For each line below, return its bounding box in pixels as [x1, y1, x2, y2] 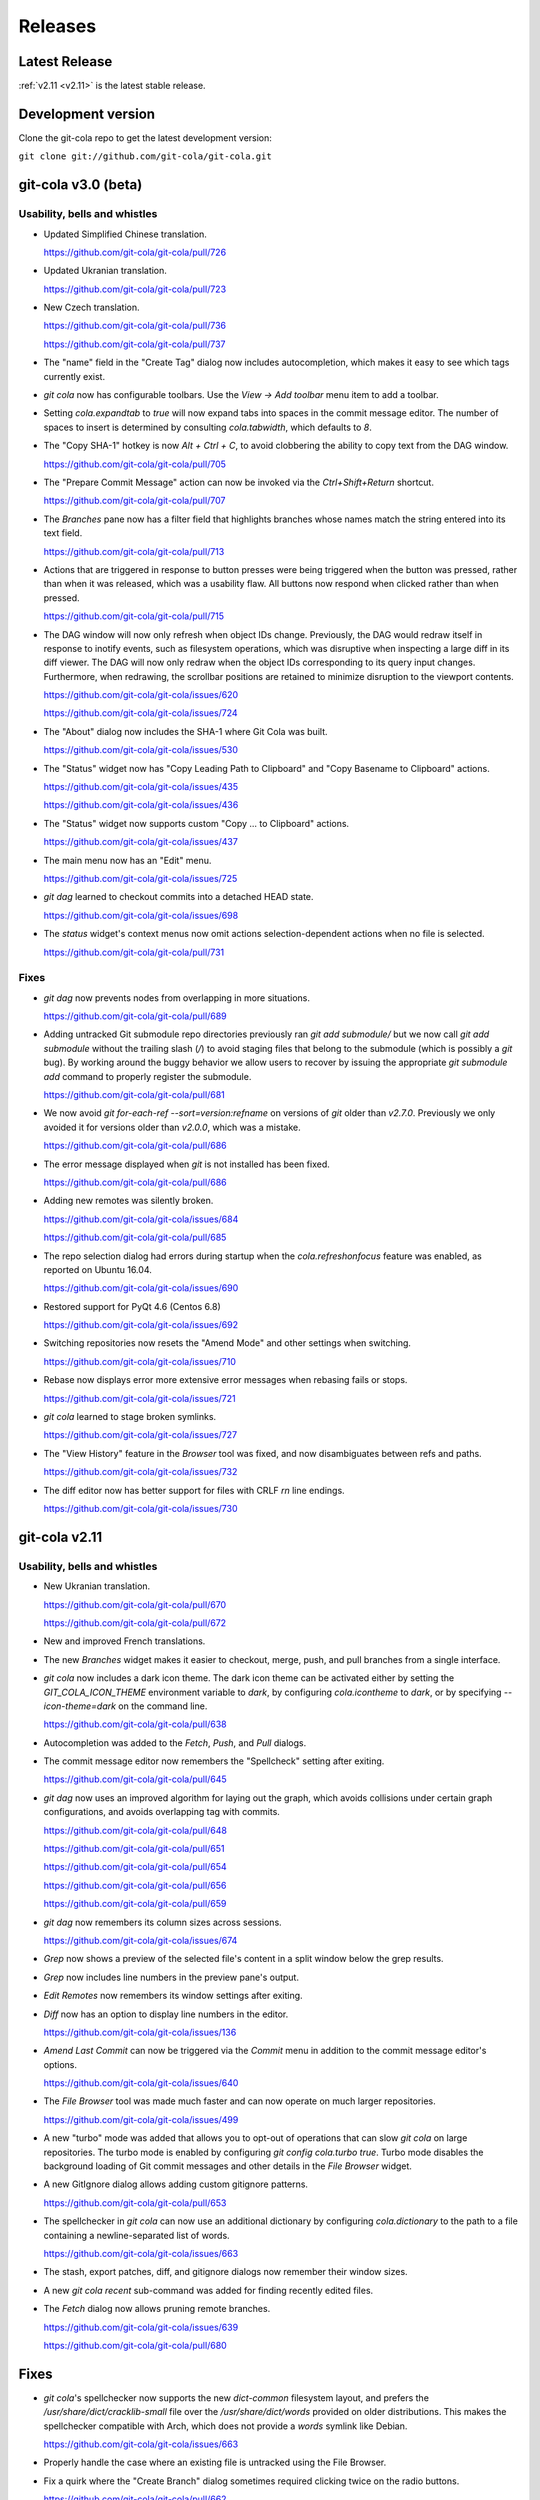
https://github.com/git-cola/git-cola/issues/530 [43, 744, 239, 756]
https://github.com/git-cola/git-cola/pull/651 [43, 1843, 225, 1855]
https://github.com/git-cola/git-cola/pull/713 [43, 545, 225, 557]
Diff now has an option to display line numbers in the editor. [43, 2008, 289, 2020]
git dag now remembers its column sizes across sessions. [43, 1916, 282, 1928]
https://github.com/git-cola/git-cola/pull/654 [43, 1861, 227, 1873]
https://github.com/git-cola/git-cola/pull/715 [43, 610, 225, 622]
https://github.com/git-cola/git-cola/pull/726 [43, 246, 227, 258]
